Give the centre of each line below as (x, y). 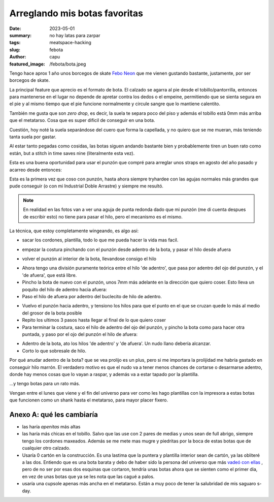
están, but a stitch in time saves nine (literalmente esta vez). (72, 153)
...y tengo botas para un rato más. (45, 384)
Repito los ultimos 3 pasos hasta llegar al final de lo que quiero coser (94, 320)
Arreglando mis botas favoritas (76, 13)
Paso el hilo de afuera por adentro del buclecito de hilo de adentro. (92, 297)
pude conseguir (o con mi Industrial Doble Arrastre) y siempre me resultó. (86, 186)
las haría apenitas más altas (51, 427)
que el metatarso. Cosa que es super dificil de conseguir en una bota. (82, 120)
